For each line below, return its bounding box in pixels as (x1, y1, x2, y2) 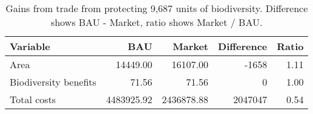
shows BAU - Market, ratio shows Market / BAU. (51, 15, 263, 29)
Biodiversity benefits (10, 75, 97, 89)
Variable (10, 39, 50, 53)
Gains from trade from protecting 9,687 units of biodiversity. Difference (5, 1, 308, 15)
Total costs (10, 92, 56, 106)
